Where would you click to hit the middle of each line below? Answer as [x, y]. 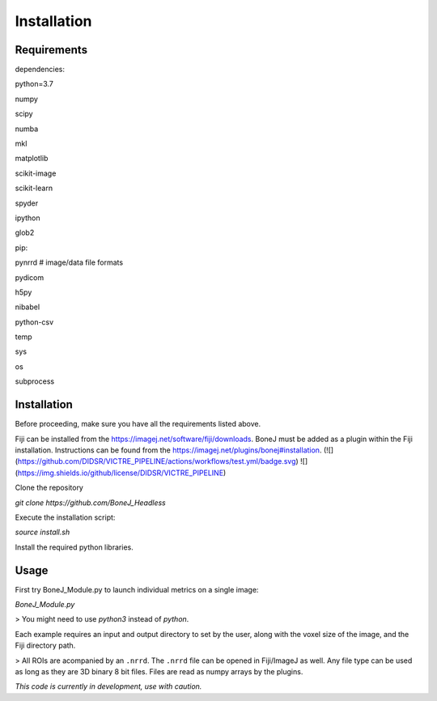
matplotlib [32, 159]
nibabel [28, 307]
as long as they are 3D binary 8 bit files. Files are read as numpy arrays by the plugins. [159, 671]
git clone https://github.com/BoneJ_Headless [90, 503]
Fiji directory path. [45, 646]
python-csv [34, 322]
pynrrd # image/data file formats [69, 262]
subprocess [35, 381]
